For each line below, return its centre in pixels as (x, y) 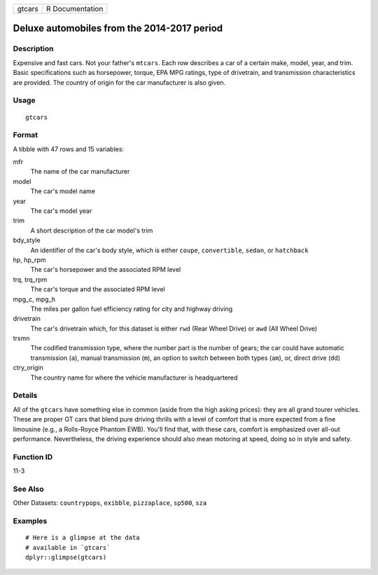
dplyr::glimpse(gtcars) (66, 557)
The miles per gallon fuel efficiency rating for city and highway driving (132, 309)
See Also (28, 489)
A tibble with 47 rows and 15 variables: (69, 149)
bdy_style (27, 240)
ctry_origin (28, 368)
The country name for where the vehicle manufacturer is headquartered (134, 377)
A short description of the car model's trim (92, 230)
